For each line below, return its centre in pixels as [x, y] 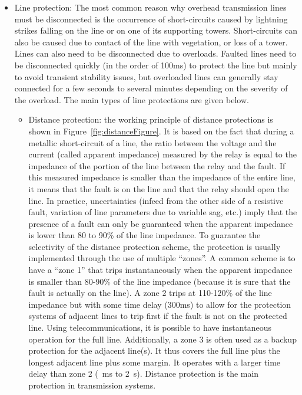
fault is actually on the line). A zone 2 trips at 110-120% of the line [150, 293]
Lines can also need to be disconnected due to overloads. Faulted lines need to [155, 53]
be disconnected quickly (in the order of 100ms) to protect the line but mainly [156, 65]
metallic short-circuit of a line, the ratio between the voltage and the [152, 142]
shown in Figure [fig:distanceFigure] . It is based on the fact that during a [161, 131]
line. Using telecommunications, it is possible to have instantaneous [150, 327]
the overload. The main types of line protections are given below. [132, 99]
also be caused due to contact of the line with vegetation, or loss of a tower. [151, 42]
